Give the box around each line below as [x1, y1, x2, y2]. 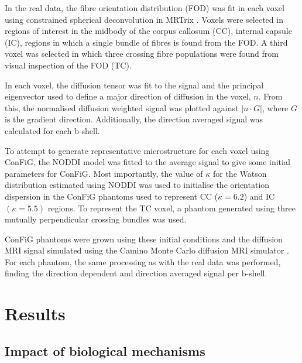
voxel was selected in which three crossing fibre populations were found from [5, 47, 279, 60]
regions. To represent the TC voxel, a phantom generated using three [47, 201, 296, 214]
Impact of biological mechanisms [5, 341, 205, 359]
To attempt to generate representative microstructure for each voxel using [5, 144, 270, 156]
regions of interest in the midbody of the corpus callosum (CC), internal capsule [5, 25, 292, 37]
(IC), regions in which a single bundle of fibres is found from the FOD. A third [5, 36, 288, 48]
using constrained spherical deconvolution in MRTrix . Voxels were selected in [5, 13, 283, 25]
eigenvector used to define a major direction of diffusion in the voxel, [5, 90, 251, 102]
